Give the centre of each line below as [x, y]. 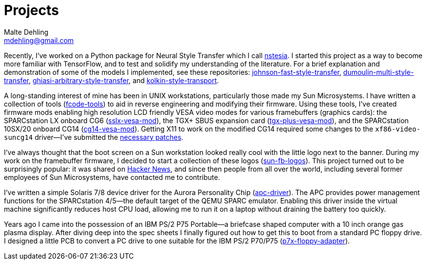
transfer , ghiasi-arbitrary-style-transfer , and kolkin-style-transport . [112, 80]
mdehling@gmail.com [39, 40]
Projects [32, 10]
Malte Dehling [26, 32]
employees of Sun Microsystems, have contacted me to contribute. [112, 177]
